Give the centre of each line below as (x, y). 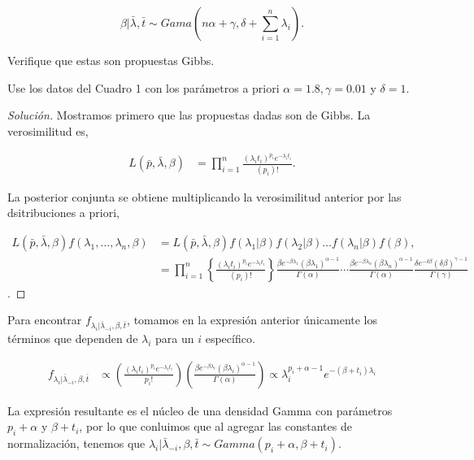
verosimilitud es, (48, 130)
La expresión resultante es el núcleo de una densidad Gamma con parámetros (200, 410)
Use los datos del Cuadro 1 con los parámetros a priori (144, 87)
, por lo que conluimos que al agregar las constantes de (215, 426)
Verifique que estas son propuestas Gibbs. (111, 60)
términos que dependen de (73, 338)
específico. (230, 338)
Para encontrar (45, 320)
